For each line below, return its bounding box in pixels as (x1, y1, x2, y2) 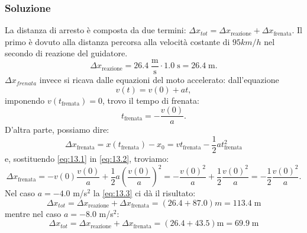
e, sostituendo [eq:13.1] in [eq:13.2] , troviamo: (5, 152, 169, 164)
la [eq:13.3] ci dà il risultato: (93, 187, 196, 199)
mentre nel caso (5, 207, 62, 219)
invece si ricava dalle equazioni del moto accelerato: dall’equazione (39, 74, 279, 86)
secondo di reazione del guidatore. (5, 47, 128, 59)
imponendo (5, 94, 45, 106)
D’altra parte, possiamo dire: (5, 123, 109, 136)
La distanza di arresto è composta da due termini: (5, 24, 186, 36)
